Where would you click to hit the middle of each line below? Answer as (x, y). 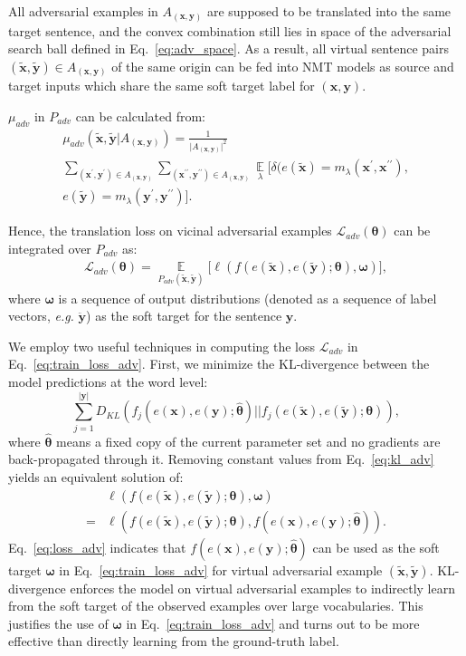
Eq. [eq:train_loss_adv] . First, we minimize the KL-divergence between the (219, 364)
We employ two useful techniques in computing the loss (162, 346)
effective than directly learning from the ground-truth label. (174, 641)
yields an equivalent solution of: (96, 477)
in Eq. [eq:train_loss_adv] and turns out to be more (273, 623)
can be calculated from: (140, 116)
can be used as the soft (376, 547)
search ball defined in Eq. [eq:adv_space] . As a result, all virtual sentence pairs (228, 48)
